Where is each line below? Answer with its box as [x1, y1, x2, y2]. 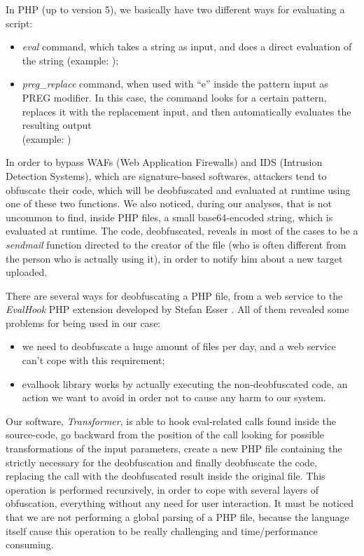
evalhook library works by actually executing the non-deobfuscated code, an [22, 376, 348, 391]
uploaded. [6, 265, 48, 279]
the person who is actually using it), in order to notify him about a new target [6, 251, 343, 265]
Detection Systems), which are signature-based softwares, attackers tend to [6, 168, 327, 183]
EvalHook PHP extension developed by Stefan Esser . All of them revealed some [6, 302, 349, 317]
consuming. [6, 537, 54, 552]
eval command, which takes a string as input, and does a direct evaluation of [22, 39, 352, 54]
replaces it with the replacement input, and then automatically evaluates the [22, 104, 351, 118]
